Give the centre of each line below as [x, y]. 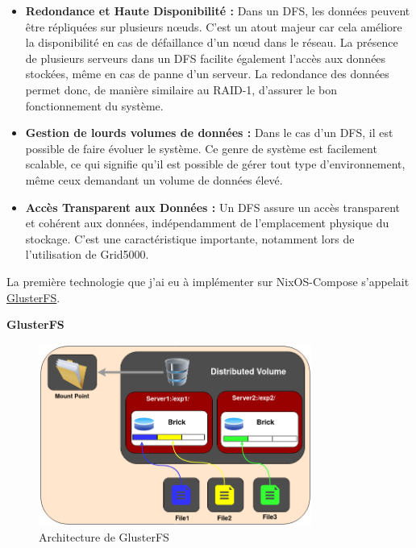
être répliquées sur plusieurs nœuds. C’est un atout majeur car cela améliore [214, 26]
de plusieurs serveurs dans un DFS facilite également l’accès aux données [206, 58]
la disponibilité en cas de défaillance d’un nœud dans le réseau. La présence [212, 42]
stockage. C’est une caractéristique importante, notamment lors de [190, 238]
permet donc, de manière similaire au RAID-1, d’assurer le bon [181, 89]
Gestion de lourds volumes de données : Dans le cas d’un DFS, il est [209, 133]
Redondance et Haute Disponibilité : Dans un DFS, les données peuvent [218, 10]
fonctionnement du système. [94, 105]
